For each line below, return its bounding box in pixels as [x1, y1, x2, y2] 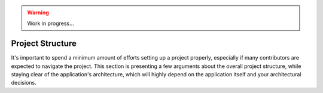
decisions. [11, 79, 36, 86]
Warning [27, 9, 49, 16]
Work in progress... [27, 20, 74, 27]
